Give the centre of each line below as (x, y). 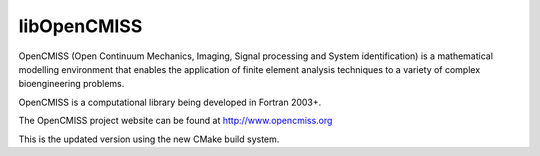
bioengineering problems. (71, 84)
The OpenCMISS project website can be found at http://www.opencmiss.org (175, 121)
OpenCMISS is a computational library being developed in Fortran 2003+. (170, 102)
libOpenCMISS (80, 26)
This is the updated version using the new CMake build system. (149, 139)
